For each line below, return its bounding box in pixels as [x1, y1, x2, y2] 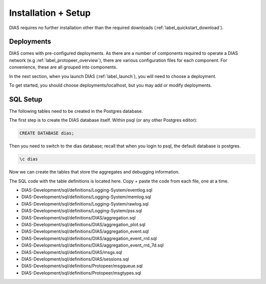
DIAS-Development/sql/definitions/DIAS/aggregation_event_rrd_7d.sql [21, 242, 164, 248]
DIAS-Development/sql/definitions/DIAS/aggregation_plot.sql [21, 221, 145, 227]
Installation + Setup [9, 7, 91, 18]
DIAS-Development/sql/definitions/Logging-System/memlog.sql [21, 194, 151, 200]
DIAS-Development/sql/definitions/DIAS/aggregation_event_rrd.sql [21, 235, 157, 241]
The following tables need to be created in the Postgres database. [9, 108, 143, 114]
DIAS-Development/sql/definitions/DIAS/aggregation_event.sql [21, 228, 149, 234]
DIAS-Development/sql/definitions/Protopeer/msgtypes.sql [21, 270, 141, 276]
